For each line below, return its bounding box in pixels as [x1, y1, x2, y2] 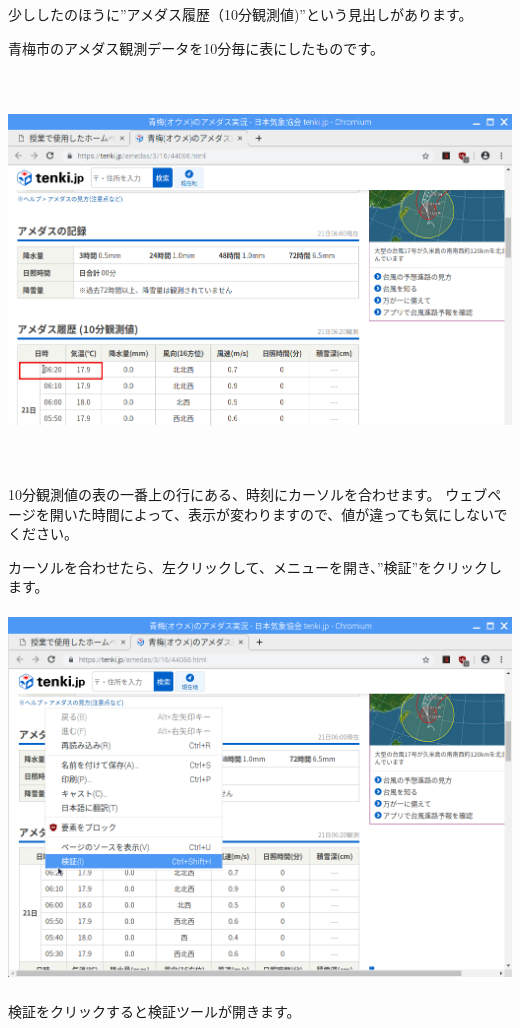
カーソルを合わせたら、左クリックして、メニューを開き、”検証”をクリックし [8, 556, 503, 577]
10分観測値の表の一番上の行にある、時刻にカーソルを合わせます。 [8, 484, 441, 505]
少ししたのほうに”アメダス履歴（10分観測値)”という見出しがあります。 [8, 4, 473, 24]
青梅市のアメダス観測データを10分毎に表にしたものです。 [8, 37, 384, 58]
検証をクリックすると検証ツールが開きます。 [8, 1000, 301, 1021]
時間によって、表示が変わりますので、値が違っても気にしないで [91, 503, 508, 524]
